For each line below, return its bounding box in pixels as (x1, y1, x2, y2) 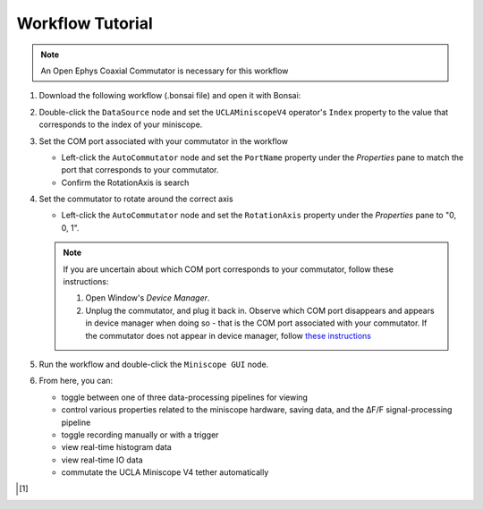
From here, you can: (38, 376, 114, 386)
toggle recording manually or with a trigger (61, 429, 219, 440)
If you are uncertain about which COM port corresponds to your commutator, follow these (63, 264, 394, 275)
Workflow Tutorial (16, 13, 154, 33)
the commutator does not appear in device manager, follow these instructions (85, 330, 371, 341)
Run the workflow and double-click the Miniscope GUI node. (38, 359, 269, 369)
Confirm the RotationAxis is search (61, 177, 190, 188)
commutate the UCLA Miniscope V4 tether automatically (61, 467, 269, 478)
